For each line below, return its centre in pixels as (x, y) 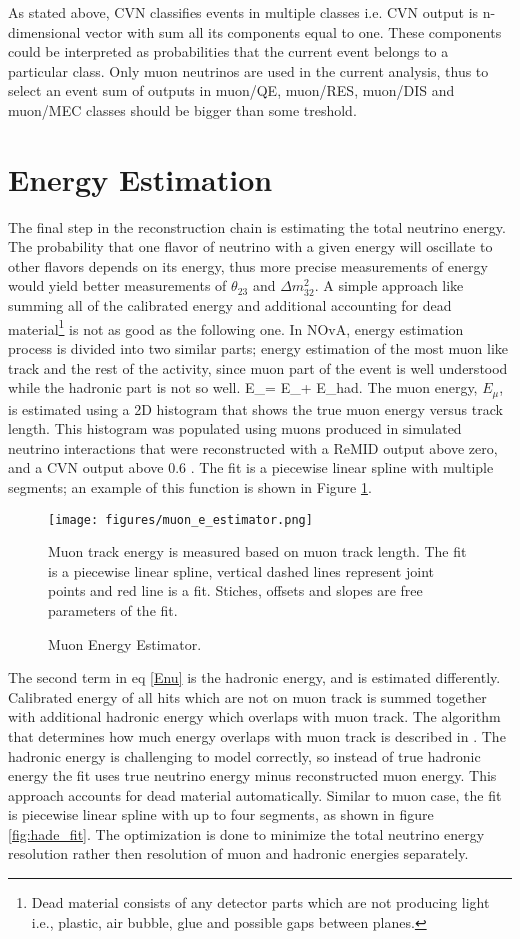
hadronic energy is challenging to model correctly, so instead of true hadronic (244, 755)
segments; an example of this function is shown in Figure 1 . (190, 486)
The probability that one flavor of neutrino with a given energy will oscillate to (250, 246)
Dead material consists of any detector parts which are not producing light (260, 902)
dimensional (44, 31)
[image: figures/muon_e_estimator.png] (180, 519)
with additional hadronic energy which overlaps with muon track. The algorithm (254, 716)
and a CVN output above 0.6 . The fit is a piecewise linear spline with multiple (251, 467)
